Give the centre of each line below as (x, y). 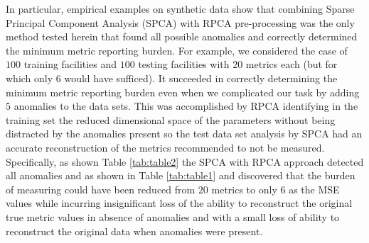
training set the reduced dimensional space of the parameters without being (171, 119)
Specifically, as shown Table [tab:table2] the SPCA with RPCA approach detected (185, 161)
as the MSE (314, 189)
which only (30, 78)
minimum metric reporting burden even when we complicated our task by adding (183, 92)
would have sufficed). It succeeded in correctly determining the (201, 78)
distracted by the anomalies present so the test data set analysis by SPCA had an (184, 134)
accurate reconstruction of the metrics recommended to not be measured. (165, 147)
